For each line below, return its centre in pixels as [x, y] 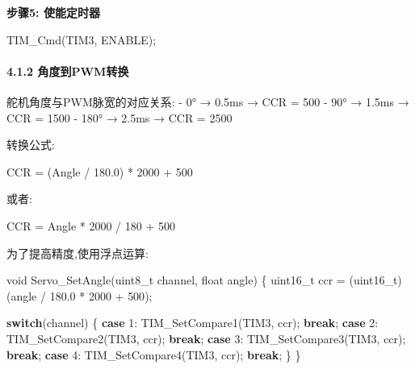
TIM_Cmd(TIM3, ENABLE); [82, 39]
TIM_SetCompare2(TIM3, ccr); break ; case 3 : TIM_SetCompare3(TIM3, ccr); [206, 338]
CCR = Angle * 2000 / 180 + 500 [91, 225]
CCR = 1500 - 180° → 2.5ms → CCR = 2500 [119, 117]
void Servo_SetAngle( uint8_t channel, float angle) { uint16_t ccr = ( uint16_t [202, 280]
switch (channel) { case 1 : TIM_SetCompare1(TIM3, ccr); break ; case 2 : [193, 323]
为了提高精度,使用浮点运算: [78, 253]
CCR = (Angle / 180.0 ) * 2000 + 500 [100, 171]
